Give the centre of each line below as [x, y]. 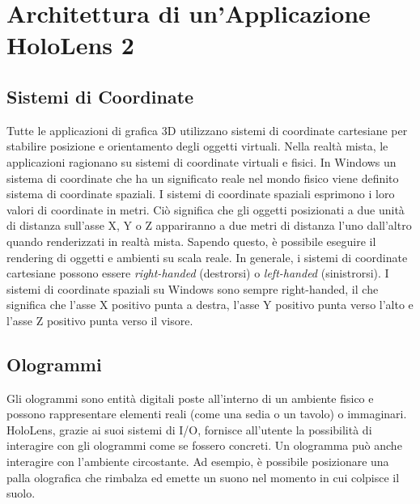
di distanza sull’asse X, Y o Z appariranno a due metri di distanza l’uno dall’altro [209, 225]
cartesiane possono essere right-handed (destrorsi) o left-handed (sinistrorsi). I [198, 273]
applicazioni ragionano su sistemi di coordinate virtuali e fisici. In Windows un [202, 161]
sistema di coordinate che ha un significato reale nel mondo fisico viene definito [203, 178]
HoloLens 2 [70, 45]
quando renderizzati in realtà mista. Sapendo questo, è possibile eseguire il [191, 241]
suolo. [21, 493]
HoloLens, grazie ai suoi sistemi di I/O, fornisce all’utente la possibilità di [189, 429]
